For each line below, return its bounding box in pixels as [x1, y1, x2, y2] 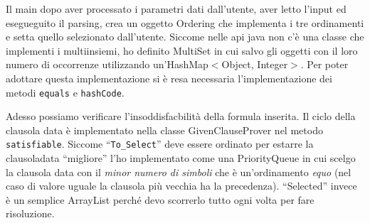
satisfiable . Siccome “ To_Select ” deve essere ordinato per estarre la [6, 136, 314, 151]
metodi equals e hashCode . [6, 85, 125, 99]
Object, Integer [221, 57, 288, 72]
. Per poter [300, 57, 349, 72]
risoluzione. [6, 206, 55, 221]
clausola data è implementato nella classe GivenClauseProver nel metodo [6, 122, 323, 137]
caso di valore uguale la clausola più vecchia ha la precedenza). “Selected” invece [6, 178, 357, 193]
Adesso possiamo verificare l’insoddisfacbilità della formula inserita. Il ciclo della [6, 109, 356, 124]
